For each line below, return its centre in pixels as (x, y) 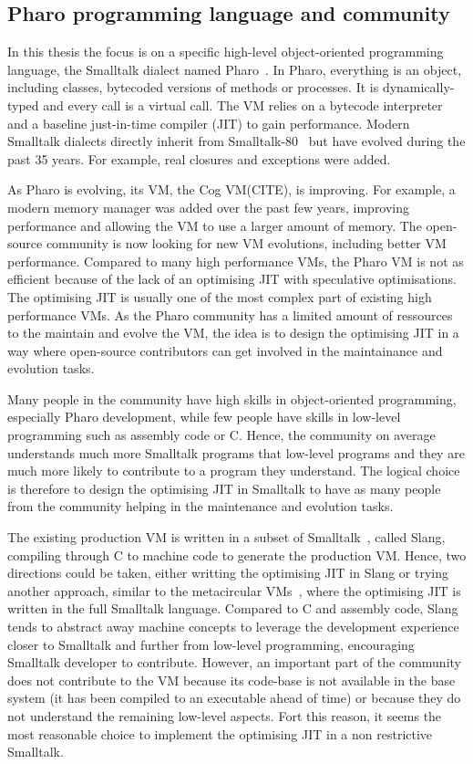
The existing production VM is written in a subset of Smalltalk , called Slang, (226, 537)
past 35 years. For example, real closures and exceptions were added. (199, 158)
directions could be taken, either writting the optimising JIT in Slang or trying (228, 573)
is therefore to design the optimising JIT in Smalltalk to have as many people (224, 488)
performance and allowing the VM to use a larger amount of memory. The (215, 225)
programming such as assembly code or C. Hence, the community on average (221, 435)
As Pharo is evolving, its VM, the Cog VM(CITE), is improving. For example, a (231, 189)
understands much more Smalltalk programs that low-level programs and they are (236, 452)
